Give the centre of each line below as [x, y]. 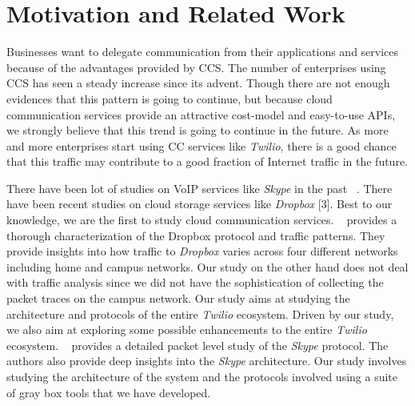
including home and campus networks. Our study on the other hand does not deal [207, 266]
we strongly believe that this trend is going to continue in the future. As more [198, 130]
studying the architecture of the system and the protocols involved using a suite [202, 376]
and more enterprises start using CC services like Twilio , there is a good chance [202, 145]
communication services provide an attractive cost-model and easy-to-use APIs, [201, 114]
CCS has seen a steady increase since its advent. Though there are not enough [198, 83]
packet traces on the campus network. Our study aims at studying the [178, 298]
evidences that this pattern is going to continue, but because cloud [170, 98]
